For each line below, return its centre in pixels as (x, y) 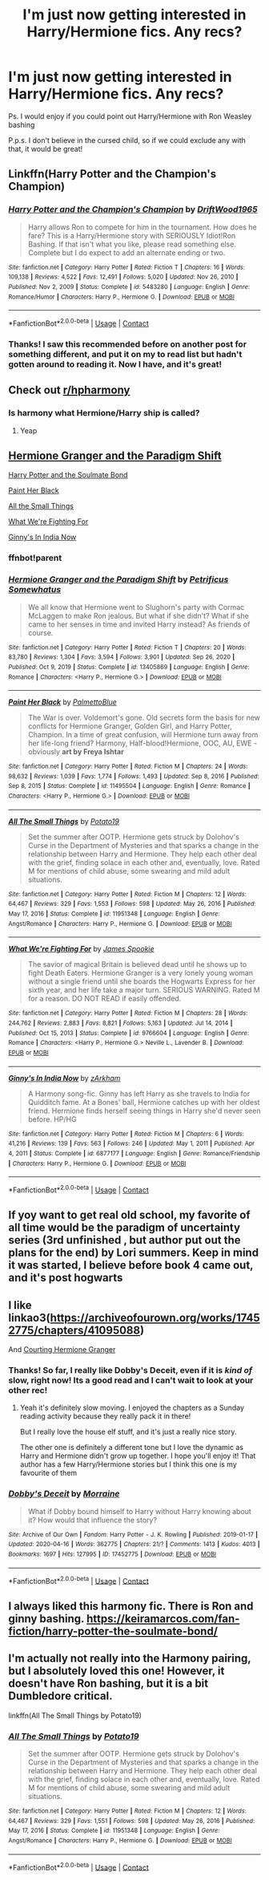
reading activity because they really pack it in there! (105, 1416)
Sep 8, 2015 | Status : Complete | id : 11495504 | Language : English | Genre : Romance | (129, 786)
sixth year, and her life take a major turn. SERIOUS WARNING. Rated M (144, 990)
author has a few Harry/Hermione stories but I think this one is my (128, 1464)
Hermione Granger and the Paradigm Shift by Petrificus (118, 579)
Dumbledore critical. (61, 1696)
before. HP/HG (52, 1119)
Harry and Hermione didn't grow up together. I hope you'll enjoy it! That (138, 1456)
